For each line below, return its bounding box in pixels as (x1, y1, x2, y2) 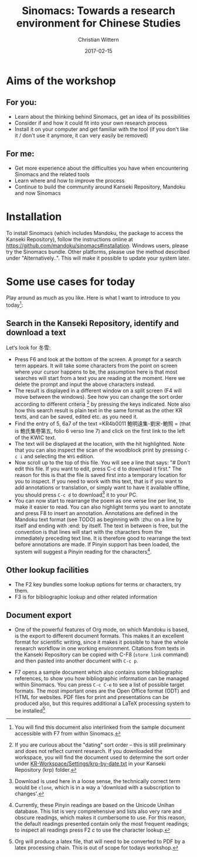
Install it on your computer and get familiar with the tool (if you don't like (14, 125, 189, 133)
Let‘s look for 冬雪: (6, 344, 51, 351)
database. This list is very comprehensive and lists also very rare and (14, 808, 182, 815)
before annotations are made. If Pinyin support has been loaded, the (14, 541, 180, 548)
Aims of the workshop (6, 74, 116, 88)
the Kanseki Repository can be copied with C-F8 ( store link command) (14, 651, 189, 658)
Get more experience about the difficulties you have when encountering (14, 164, 189, 172)
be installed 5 (14, 706, 46, 714)
